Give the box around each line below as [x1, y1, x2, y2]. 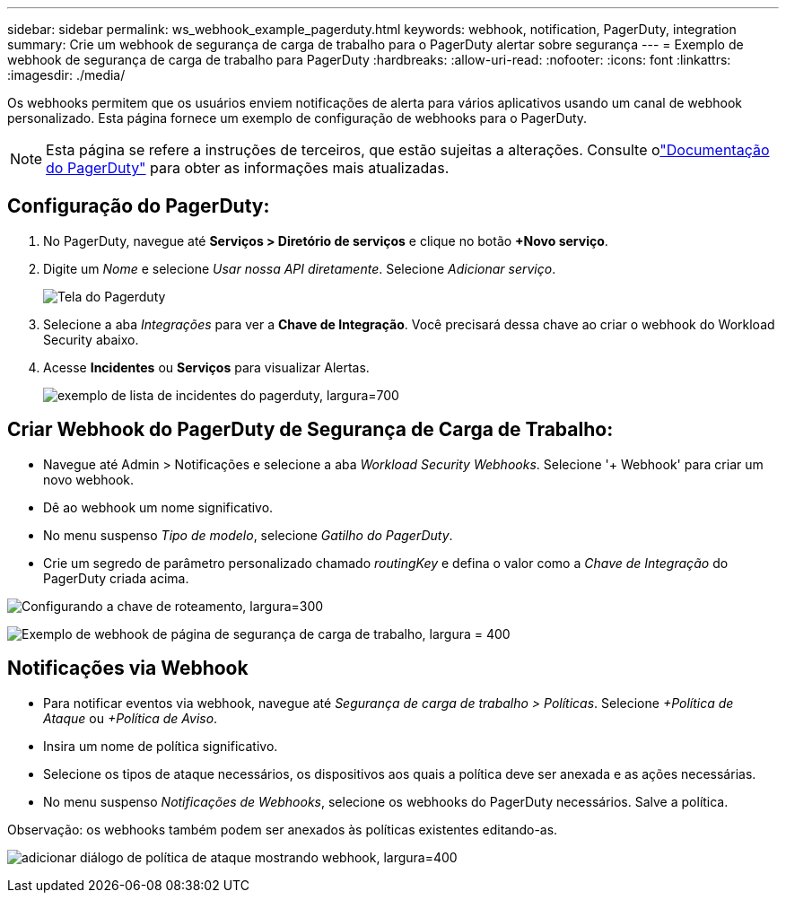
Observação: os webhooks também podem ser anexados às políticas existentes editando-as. [7, 821, 558, 837]
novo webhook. [43, 471, 135, 487]
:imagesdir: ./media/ [7, 67, 126, 83]
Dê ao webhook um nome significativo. [43, 499, 274, 515]
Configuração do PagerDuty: [7, 195, 270, 218]
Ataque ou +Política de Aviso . [43, 710, 218, 726]
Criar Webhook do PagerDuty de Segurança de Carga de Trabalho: [7, 418, 614, 441]
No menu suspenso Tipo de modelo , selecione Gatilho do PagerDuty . [43, 527, 453, 543]
